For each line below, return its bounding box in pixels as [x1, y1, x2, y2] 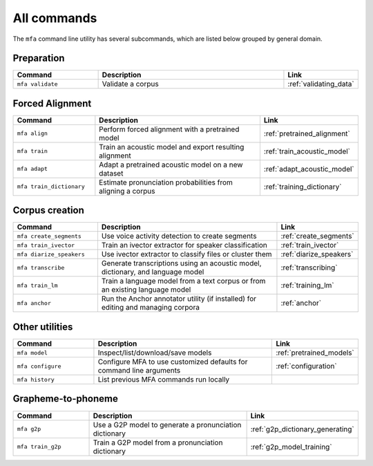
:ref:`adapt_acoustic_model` [263, 164, 355, 174]
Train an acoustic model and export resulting [99, 142, 245, 151]
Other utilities [12, 321, 73, 333]
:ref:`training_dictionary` [263, 182, 342, 192]
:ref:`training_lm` [280, 281, 334, 290]
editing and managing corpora [101, 303, 200, 313]
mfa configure [17, 362, 61, 370]
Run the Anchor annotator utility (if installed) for [101, 294, 257, 304]
